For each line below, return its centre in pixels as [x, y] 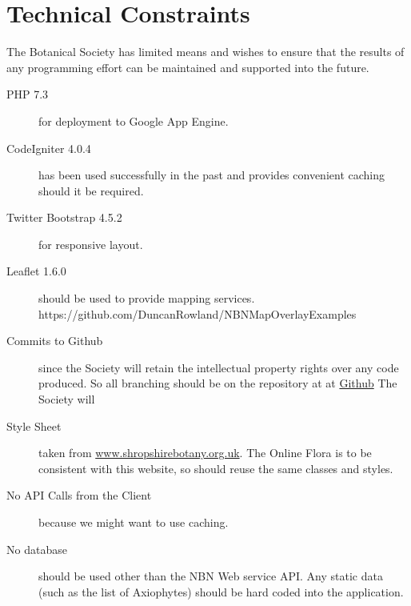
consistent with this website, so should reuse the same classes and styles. [216, 468]
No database [37, 549]
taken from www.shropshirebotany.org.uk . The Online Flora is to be [205, 453]
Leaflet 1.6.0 [36, 271]
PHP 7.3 [28, 94]
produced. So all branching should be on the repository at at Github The [218, 383]
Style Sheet [34, 425]
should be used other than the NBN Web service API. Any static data [211, 576]
